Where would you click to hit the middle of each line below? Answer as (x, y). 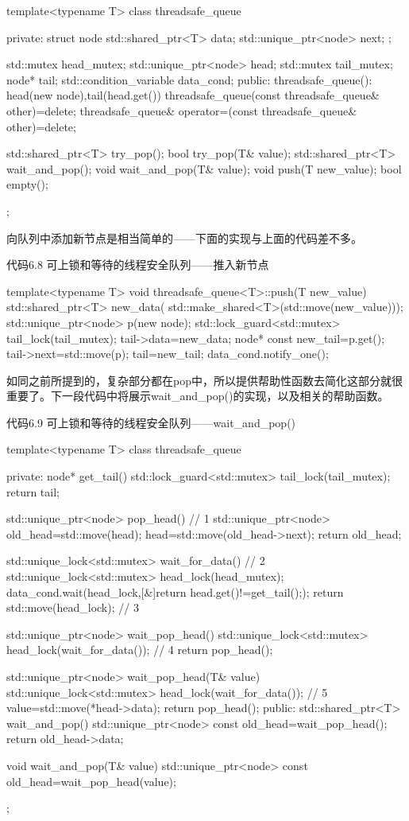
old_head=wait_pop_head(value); (91, 781)
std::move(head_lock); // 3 (73, 607)
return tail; (33, 491)
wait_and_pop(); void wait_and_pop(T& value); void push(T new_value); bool (204, 168)
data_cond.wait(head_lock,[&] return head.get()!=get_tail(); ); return (175, 591)
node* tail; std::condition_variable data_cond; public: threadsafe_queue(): (189, 79)
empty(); (27, 184)
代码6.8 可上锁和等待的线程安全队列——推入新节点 (138, 265)
